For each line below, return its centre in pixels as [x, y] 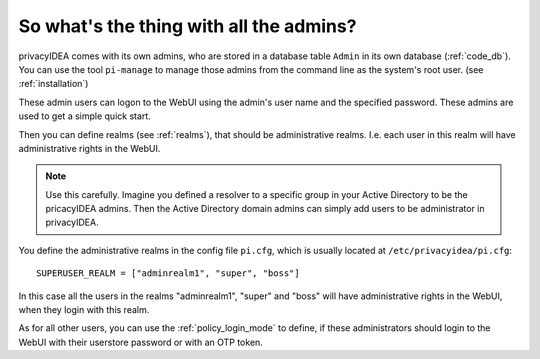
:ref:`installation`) [53, 84]
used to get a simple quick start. [85, 116]
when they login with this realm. [84, 310]
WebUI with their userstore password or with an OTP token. [141, 342]
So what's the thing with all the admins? [187, 26]
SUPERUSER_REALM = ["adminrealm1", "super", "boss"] [168, 273]
